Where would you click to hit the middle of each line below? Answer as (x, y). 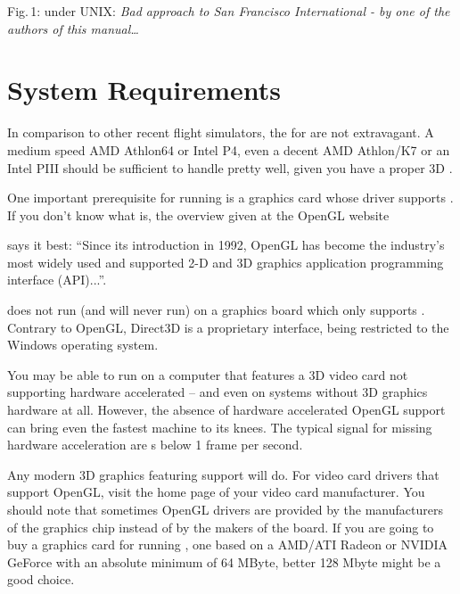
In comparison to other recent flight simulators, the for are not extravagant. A (221, 132)
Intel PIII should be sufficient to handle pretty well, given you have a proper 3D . (230, 167)
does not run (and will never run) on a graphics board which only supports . (216, 310)
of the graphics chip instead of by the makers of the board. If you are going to (221, 527)
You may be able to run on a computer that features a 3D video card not (208, 374)
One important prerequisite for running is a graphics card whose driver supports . (230, 198)
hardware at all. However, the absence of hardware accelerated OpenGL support (226, 410)
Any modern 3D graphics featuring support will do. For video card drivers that (223, 474)
